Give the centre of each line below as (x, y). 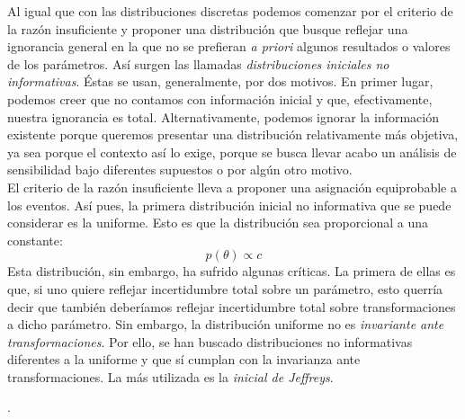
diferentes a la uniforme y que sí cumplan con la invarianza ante (184, 359)
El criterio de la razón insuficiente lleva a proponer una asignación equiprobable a (232, 187)
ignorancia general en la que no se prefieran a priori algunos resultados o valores (229, 46)
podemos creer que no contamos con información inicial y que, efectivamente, (220, 98)
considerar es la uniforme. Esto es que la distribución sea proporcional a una (218, 223)
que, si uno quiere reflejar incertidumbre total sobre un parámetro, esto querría (225, 288)
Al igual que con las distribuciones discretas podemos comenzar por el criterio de (230, 11)
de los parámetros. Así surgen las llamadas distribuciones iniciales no (198, 63)
